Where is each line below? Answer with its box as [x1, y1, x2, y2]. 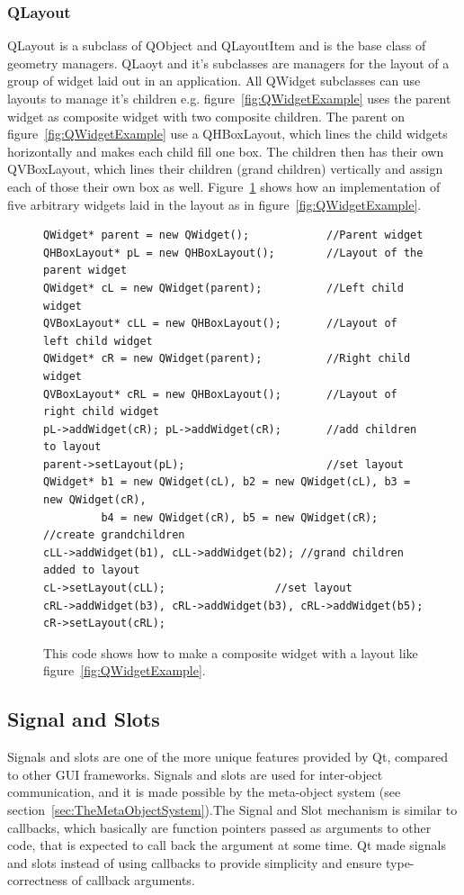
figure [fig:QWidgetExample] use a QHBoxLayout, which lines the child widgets [7, 124, 448, 143]
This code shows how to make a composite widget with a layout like [43, 643, 418, 662]
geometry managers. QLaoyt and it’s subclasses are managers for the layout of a [7, 53, 450, 72]
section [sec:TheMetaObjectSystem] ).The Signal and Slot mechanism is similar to [7, 800, 458, 818]
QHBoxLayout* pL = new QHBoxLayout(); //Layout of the [43, 246, 424, 259]
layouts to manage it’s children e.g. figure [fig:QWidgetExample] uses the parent [7, 89, 451, 107]
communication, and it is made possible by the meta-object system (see [7, 782, 401, 801]
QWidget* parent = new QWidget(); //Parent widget [43, 229, 424, 242]
